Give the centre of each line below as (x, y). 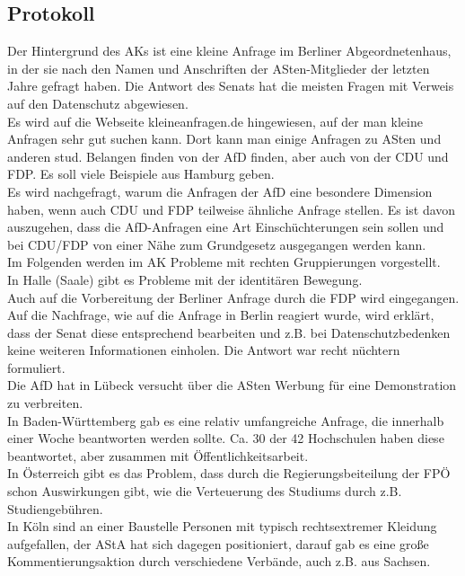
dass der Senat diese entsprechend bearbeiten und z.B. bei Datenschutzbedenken (229, 332)
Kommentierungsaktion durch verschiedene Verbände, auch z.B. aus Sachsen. (219, 561)
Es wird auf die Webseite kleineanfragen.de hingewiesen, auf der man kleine (215, 121)
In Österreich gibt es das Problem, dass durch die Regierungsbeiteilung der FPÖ (229, 473)
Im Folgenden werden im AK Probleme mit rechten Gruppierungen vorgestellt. (224, 262)
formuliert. (36, 367)
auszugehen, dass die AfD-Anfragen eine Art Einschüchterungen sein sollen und (226, 227)
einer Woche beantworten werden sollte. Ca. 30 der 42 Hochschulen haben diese (226, 438)
